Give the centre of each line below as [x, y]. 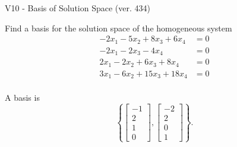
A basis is [22, 98]
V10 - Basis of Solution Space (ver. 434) [78, 8]
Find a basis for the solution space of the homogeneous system [118, 28]
